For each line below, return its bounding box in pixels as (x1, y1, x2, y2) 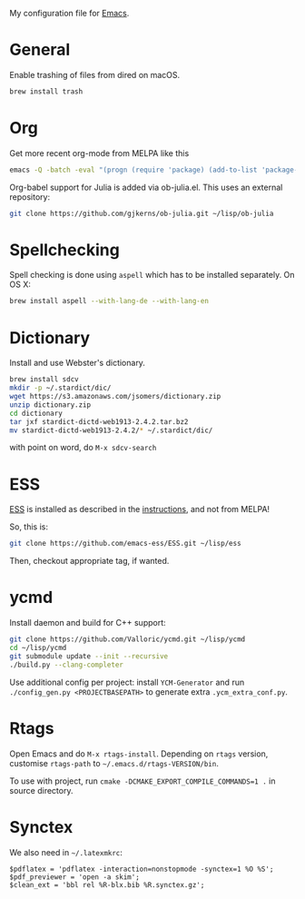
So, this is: (9, 521, 48, 532)
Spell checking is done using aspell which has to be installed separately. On (9, 270, 295, 281)
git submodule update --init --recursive (9, 651, 169, 661)
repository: (9, 191, 51, 203)
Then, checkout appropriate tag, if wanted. (9, 556, 170, 567)
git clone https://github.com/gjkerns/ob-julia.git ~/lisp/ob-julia (9, 209, 274, 218)
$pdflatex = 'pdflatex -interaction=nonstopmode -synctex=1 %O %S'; (9, 864, 274, 874)
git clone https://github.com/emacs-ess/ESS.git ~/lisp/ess (9, 539, 242, 548)
